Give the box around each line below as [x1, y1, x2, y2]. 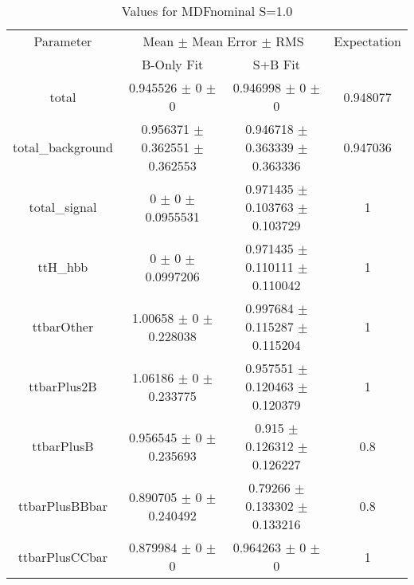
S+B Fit [252, 55, 300, 73]
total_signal [29, 198, 97, 216]
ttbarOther [32, 317, 94, 336]
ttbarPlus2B [29, 377, 97, 395]
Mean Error [192, 32, 258, 50]
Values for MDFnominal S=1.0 [121, 2, 293, 20]
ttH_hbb [37, 257, 88, 276]
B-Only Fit [141, 55, 204, 73]
